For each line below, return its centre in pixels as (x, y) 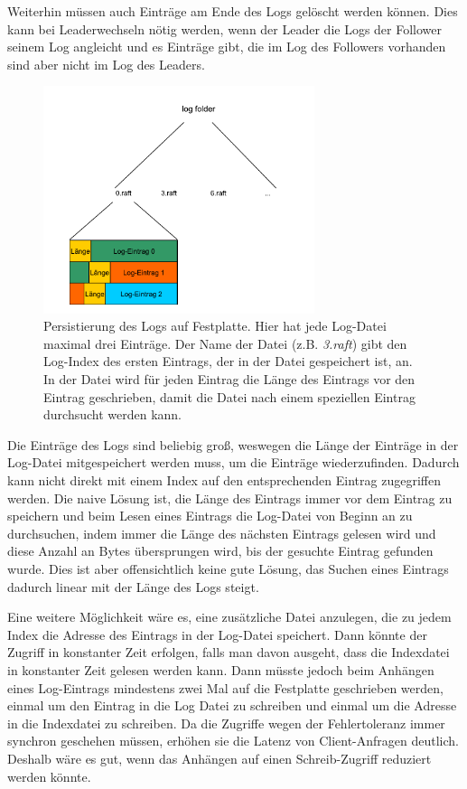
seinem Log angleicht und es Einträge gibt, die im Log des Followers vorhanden (227, 47)
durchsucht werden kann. (113, 414)
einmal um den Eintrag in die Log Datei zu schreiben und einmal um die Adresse (232, 705)
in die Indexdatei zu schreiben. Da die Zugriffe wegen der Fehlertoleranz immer (226, 723)
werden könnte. (49, 776)
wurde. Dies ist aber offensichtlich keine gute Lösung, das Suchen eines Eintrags (228, 568)
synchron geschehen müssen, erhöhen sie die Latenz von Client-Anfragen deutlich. (233, 741)
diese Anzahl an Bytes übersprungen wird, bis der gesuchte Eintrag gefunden (220, 551)
